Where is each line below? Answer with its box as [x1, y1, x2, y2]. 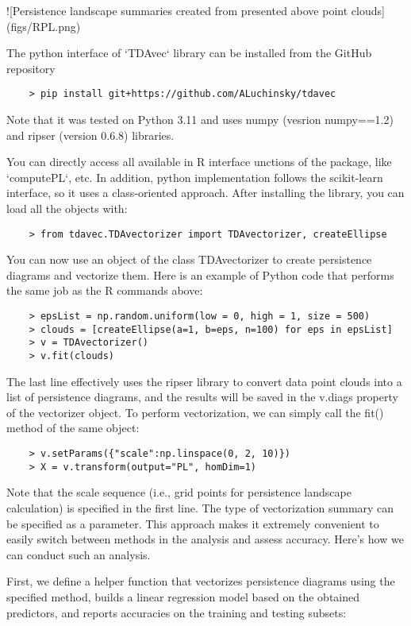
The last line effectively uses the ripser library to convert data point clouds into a [6, 373, 402, 389]
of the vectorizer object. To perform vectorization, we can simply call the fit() [6, 404, 384, 420]
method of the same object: [6, 419, 140, 436]
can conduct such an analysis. [6, 546, 151, 562]
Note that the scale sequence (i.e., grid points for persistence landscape [6, 484, 351, 500]
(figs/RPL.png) [6, 17, 81, 34]
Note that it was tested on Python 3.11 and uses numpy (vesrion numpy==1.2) [6, 111, 394, 128]
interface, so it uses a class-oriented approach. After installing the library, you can [6, 184, 405, 201]
